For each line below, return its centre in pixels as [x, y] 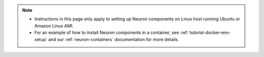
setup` [41, 39]
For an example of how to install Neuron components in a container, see [107, 33]
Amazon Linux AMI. [54, 26]
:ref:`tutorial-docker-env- [205, 33]
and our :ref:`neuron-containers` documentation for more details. [114, 39]
